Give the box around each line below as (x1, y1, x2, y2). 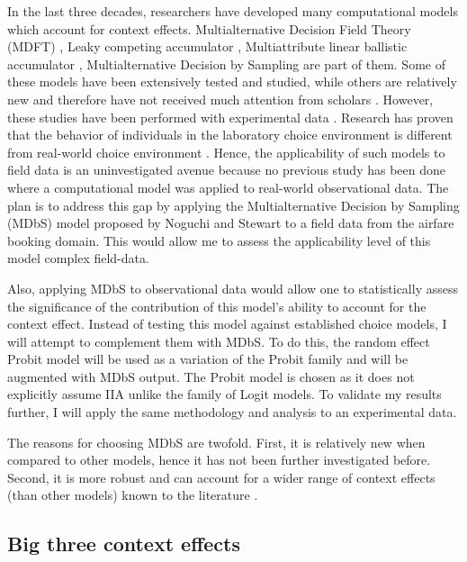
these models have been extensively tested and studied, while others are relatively (7, 72, 457, 91)
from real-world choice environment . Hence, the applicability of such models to (7, 142, 445, 161)
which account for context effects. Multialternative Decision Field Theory (7, 19, 411, 38)
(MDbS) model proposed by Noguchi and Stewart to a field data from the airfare (7, 213, 454, 232)
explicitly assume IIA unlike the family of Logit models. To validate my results (7, 385, 442, 403)
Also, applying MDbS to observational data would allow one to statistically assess (7, 278, 458, 297)
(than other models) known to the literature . (7, 485, 258, 504)
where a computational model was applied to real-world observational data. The (7, 177, 449, 196)
